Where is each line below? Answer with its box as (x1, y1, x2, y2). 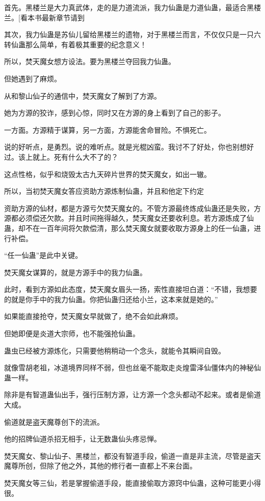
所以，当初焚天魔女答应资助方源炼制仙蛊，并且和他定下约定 (4, 186, 204, 196)
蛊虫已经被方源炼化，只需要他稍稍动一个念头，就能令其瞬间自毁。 (4, 345, 225, 356)
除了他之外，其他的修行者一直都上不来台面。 (46, 460, 197, 471)
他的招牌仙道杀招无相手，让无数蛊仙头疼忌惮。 (4, 433, 161, 444)
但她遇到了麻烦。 (4, 73, 61, 83)
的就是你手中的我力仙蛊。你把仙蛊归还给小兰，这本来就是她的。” (4, 293, 218, 304)
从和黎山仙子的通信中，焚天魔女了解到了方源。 (4, 90, 161, 101)
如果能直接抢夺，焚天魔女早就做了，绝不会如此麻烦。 (4, 311, 182, 321)
